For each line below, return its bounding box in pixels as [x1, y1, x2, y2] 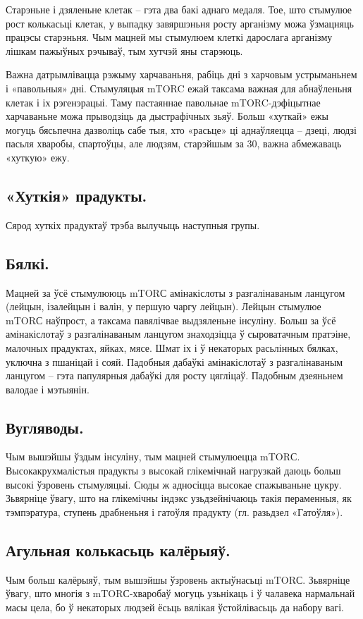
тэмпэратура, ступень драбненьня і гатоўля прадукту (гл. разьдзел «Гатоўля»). [6, 504, 343, 519]
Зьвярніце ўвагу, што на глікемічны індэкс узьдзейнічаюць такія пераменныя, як [6, 491, 352, 505]
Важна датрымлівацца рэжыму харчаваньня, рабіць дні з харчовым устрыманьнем [6, 67, 357, 82]
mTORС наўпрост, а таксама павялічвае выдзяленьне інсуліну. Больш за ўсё [6, 312, 336, 327]
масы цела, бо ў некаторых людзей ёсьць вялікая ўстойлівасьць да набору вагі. [6, 599, 345, 614]
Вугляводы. [6, 416, 84, 438]
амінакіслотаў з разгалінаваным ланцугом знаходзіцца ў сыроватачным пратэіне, [6, 326, 351, 341]
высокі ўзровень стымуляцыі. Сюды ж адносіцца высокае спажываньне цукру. [6, 477, 342, 491]
